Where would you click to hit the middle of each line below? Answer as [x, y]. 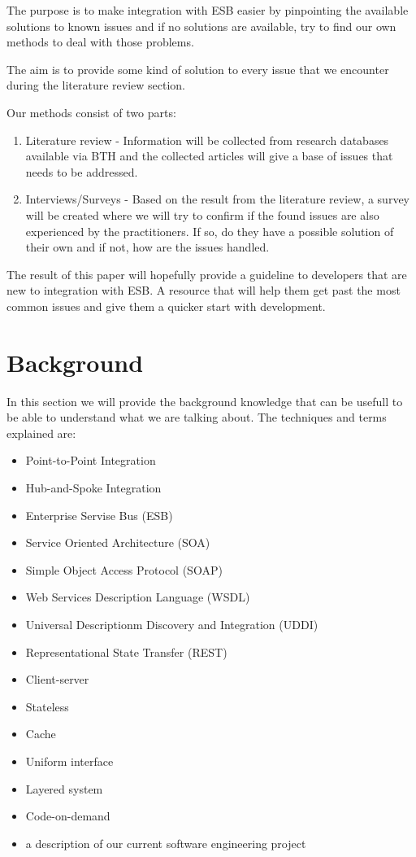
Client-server [57, 679]
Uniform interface [69, 761]
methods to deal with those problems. [100, 42]
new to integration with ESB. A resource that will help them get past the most [204, 290]
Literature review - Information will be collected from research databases [207, 140]
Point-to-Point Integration [91, 460]
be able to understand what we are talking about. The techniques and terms [197, 417]
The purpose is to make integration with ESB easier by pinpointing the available [208, 10]
